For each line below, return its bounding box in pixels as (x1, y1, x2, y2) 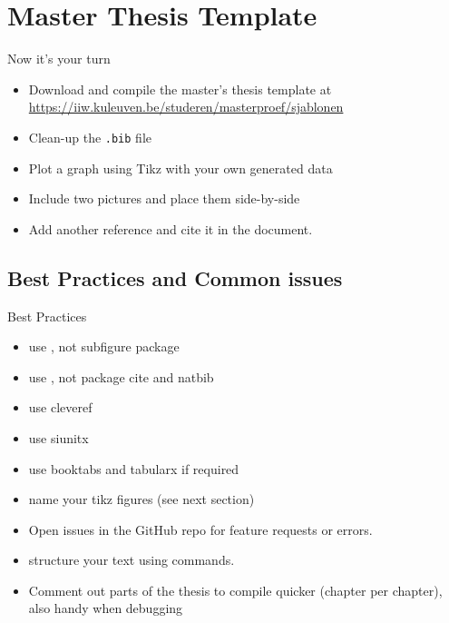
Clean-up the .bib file (28, 127, 151, 146)
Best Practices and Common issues (7, 263, 343, 292)
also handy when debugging (28, 598, 183, 618)
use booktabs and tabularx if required (28, 459, 239, 478)
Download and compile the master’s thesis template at (28, 79, 332, 98)
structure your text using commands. (28, 550, 235, 569)
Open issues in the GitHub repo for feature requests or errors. (28, 519, 373, 539)
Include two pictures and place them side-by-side (28, 189, 300, 208)
